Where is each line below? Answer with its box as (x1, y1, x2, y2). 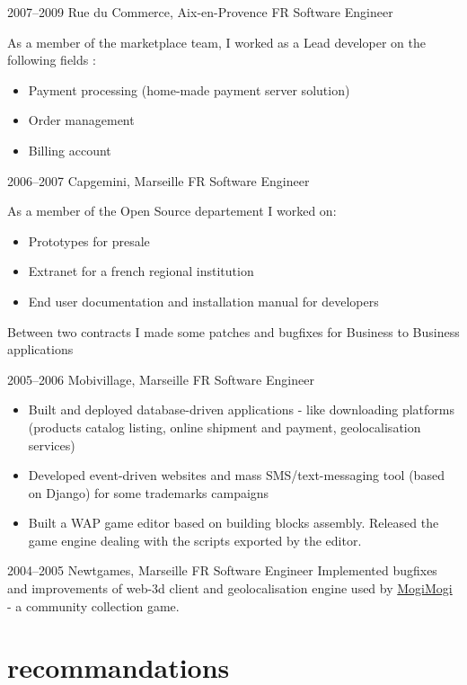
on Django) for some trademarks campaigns (28, 483, 269, 502)
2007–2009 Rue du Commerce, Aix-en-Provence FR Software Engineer (7, 3, 393, 21)
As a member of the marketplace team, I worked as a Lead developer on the (7, 32, 426, 51)
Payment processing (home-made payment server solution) (28, 80, 350, 99)
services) (28, 435, 75, 454)
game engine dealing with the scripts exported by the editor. (28, 530, 362, 549)
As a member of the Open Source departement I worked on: (7, 201, 337, 220)
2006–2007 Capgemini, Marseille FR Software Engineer (7, 171, 310, 190)
